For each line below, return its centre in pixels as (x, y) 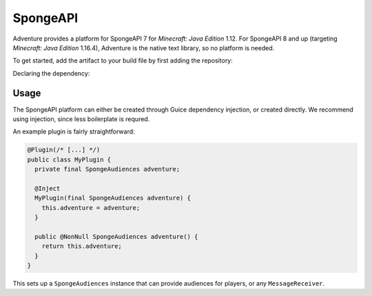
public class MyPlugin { (69, 159)
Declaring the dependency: (51, 73)
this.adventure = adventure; (91, 208)
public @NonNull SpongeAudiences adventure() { (116, 236)
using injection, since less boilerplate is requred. (81, 119)
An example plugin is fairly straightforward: (74, 131)
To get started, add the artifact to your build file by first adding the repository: (123, 61)
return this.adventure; (82, 246)
